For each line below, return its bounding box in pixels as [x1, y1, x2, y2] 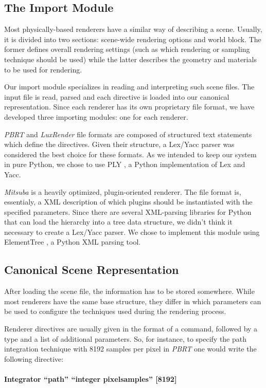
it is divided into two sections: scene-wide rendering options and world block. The [4, 33, 261, 44]
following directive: [4, 353, 64, 364]
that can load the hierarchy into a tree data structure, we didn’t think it [4, 216, 233, 227]
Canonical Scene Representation [4, 262, 179, 278]
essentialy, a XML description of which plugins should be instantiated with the [4, 196, 253, 207]
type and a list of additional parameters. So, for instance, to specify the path [4, 333, 247, 344]
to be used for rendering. [4, 64, 82, 75]
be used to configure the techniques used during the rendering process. [4, 306, 226, 317]
